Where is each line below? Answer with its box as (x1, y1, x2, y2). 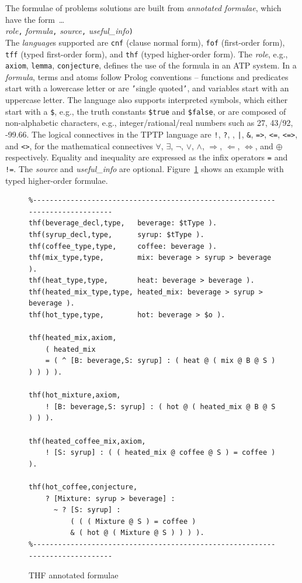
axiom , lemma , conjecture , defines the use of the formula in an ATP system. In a (5, 59, 297, 71)
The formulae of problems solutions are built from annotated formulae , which (5, 2, 282, 13)
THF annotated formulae (29, 569, 119, 581)
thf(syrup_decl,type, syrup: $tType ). (29, 230, 204, 239)
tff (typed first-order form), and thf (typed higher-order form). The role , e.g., (5, 47, 288, 60)
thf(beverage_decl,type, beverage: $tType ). (29, 219, 217, 228)
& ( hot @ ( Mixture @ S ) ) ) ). (70, 529, 204, 537)
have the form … (5, 13, 65, 25)
